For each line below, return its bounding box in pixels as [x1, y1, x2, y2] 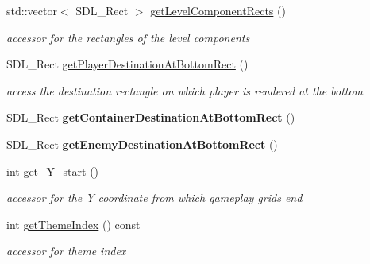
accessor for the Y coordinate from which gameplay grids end [6, 189, 303, 206]
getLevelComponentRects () [150, 2, 286, 18]
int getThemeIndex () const [6, 215, 141, 232]
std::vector [6, 2, 57, 18]
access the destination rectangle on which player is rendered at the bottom [6, 82, 364, 99]
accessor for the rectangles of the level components [6, 29, 250, 45]
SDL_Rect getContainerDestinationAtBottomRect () [6, 109, 295, 126]
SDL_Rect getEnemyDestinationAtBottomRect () [6, 135, 278, 152]
